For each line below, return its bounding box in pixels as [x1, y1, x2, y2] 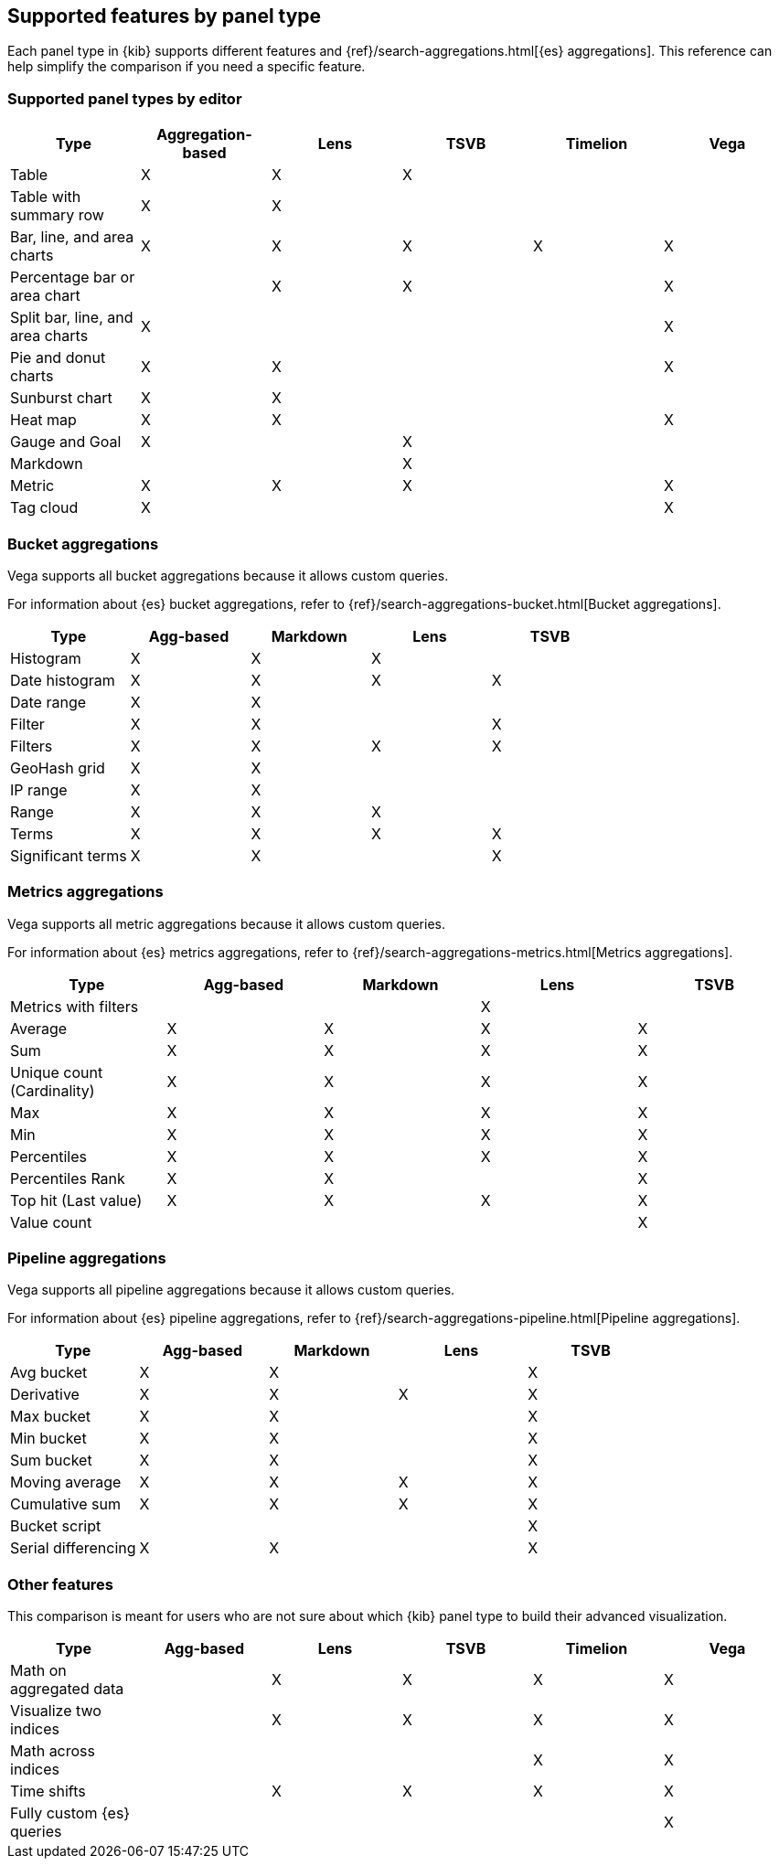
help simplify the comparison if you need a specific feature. [7, 59, 366, 75]
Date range [10, 692, 87, 711]
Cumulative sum [10, 1495, 122, 1514]
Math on [10, 1661, 67, 1680]
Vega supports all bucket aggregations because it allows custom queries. [7, 567, 449, 583]
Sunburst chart [10, 389, 112, 408]
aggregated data [10, 1679, 124, 1699]
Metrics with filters [10, 997, 139, 1016]
